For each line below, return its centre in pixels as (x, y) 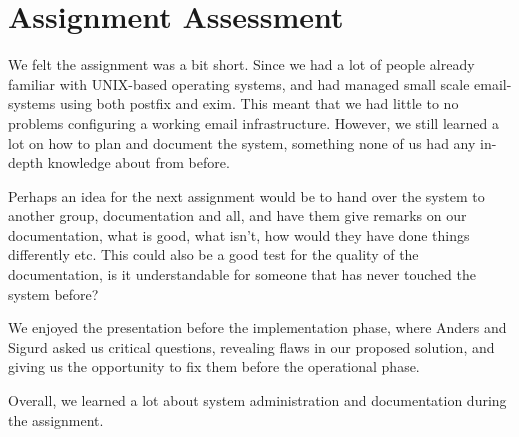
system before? (53, 293)
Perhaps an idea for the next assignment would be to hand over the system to (246, 195)
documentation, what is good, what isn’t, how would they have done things (239, 234)
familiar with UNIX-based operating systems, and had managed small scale (239, 83)
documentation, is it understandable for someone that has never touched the (242, 274)
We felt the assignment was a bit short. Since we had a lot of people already (241, 64)
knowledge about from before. (138, 162)
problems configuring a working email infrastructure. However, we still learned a (253, 122)
